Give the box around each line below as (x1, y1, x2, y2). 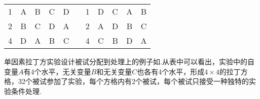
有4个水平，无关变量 (23, 66, 91, 76)
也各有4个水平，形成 (137, 66, 205, 76)
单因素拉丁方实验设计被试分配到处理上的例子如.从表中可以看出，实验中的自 (4, 56, 254, 66)
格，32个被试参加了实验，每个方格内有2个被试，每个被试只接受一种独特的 (4, 76, 249, 86)
